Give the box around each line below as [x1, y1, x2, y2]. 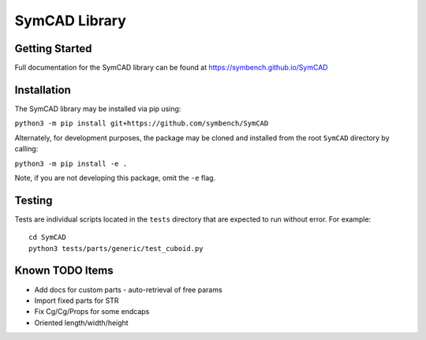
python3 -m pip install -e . [14, 159, 128, 168]
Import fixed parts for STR [34, 296, 119, 305]
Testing [14, 193, 53, 207]
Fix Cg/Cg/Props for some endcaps [34, 307, 150, 316]
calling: [14, 144, 39, 154]
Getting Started [14, 42, 92, 55]
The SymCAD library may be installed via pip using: [14, 103, 181, 114]
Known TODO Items [14, 264, 114, 278]
